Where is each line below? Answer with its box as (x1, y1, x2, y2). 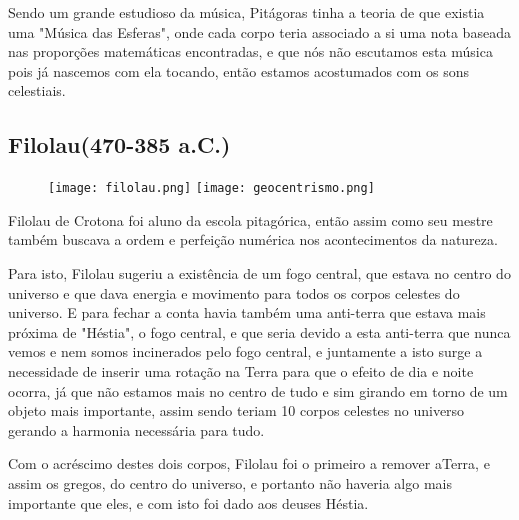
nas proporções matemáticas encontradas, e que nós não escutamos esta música (8, 41, 493, 62)
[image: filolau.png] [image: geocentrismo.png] (48, 181, 375, 196)
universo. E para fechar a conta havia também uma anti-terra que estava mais (8, 302, 486, 323)
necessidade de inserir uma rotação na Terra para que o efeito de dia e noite (8, 360, 474, 381)
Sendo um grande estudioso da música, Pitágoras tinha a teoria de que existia (8, 2, 485, 22)
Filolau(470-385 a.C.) (8, 129, 231, 160)
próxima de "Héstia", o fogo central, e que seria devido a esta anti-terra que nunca (8, 321, 511, 342)
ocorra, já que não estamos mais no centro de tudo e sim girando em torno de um (8, 380, 508, 401)
